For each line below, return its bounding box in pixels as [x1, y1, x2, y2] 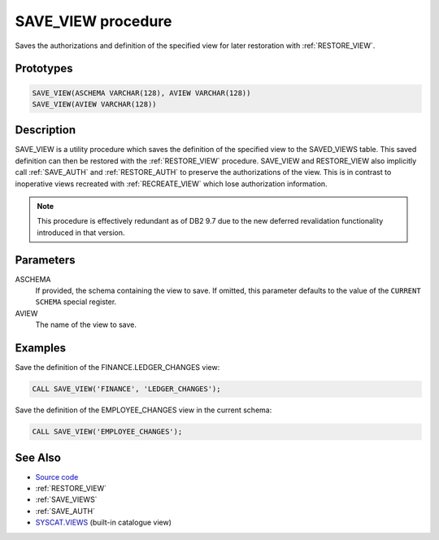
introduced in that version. [37, 228, 125, 237]
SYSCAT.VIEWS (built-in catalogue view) [35, 517, 172, 528]
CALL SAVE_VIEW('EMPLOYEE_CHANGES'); [32, 427, 183, 437]
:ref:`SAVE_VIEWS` [35, 494, 98, 504]
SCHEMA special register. [35, 297, 117, 307]
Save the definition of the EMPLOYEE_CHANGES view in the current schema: [15, 405, 272, 415]
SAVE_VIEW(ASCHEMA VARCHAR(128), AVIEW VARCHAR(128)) [32, 88, 251, 98]
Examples [15, 342, 67, 355]
